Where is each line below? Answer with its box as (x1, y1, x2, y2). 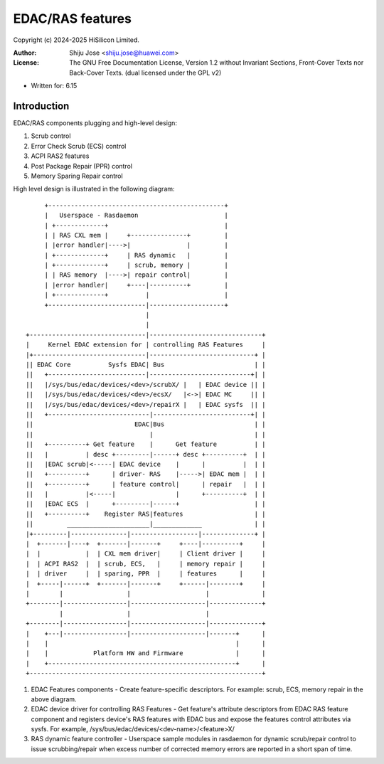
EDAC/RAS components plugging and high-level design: (13, 119, 178, 127)
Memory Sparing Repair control (31, 171, 124, 180)
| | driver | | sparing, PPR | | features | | (26, 570, 266, 578)
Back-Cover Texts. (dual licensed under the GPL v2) (69, 68, 222, 77)
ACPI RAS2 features (31, 152, 90, 160)
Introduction (13, 100, 70, 112)
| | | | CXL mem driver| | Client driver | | (26, 550, 266, 558)
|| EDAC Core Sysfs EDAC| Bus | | (26, 361, 266, 368)
